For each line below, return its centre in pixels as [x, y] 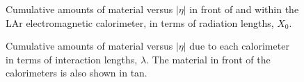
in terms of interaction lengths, [72, 59]
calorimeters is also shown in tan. [77, 73]
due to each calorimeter [239, 46]
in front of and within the [244, 9]
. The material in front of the [208, 59]
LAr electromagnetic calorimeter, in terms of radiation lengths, [140, 22]
